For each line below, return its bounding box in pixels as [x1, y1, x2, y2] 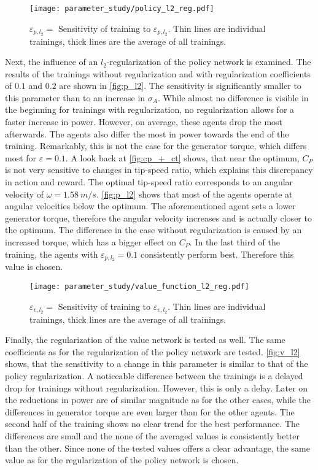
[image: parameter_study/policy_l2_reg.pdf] [29, 4, 214, 13]
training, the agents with [5, 247, 98, 260]
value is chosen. [5, 260, 63, 273]
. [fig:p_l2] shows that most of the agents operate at [96, 187, 293, 200]
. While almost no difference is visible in [157, 91, 309, 104]
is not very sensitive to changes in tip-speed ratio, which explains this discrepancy [5, 163, 313, 176]
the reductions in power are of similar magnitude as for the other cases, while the [5, 393, 311, 406]
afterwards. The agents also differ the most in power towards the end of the [5, 127, 289, 140]
